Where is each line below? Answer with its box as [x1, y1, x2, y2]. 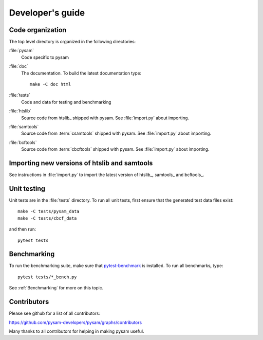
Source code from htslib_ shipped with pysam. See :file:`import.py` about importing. [21, 115, 189, 121]
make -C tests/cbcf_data [18, 215, 77, 221]
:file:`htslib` [9, 108, 32, 114]
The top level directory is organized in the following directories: [9, 39, 136, 45]
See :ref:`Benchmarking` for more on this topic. [9, 285, 104, 291]
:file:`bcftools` [9, 139, 37, 145]
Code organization [9, 26, 67, 34]
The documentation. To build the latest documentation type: [21, 70, 142, 76]
